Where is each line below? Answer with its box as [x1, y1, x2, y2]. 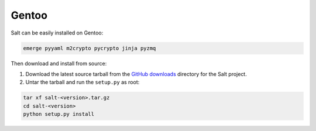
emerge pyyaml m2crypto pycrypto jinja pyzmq [23, 44, 156, 51]
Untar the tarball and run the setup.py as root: [25, 79, 140, 86]
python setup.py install [23, 111, 95, 118]
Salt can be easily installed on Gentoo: [11, 29, 104, 36]
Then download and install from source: [11, 60, 107, 67]
